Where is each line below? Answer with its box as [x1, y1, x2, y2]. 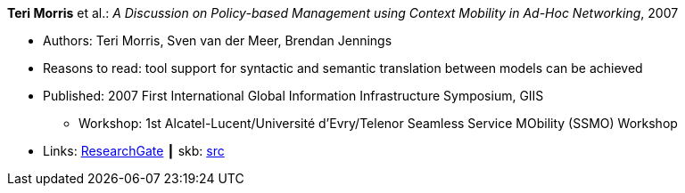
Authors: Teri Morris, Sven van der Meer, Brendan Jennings [43, 33, 392, 48]
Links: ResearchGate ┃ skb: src [43, 143, 225, 158]
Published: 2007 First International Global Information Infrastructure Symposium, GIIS [43, 88, 544, 103]
